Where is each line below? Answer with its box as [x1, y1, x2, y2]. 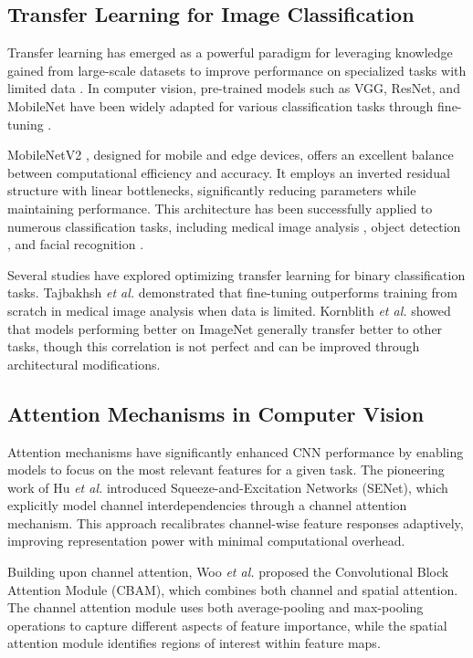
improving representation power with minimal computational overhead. [7, 531, 405, 550]
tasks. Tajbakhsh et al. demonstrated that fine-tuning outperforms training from [7, 283, 458, 302]
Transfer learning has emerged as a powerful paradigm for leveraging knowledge [7, 43, 453, 62]
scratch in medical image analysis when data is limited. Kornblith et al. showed [7, 300, 451, 319]
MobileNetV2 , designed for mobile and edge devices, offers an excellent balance [7, 145, 454, 164]
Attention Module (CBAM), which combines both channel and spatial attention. [7, 580, 458, 599]
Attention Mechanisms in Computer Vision [7, 399, 425, 427]
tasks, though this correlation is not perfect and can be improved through [7, 337, 420, 356]
